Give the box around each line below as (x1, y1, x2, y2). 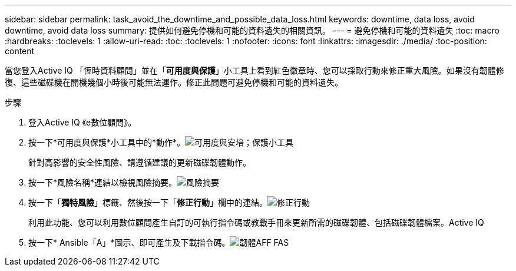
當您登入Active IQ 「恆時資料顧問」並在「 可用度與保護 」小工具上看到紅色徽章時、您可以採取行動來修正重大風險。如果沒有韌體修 (5, 65, 504, 75)
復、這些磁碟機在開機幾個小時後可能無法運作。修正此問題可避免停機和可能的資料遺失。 (5, 77, 343, 87)
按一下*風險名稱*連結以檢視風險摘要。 (28, 177, 177, 187)
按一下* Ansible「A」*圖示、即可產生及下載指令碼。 (28, 237, 230, 247)
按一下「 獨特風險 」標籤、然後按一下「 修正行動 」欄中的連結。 (28, 197, 267, 207)
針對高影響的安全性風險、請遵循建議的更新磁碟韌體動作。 (28, 157, 251, 167)
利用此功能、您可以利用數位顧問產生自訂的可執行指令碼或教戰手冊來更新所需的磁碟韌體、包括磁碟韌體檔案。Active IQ (28, 217, 484, 227)
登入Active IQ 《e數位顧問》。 (28, 117, 137, 127)
